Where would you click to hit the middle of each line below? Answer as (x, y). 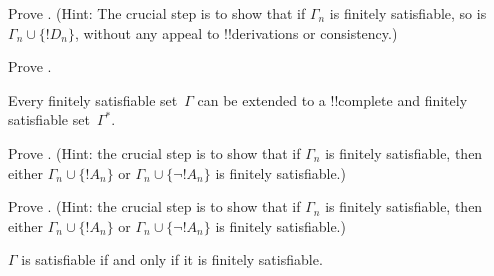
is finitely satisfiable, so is (408, 13)
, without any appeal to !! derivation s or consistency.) (236, 32)
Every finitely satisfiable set (93, 99)
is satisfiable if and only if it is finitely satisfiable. (172, 259)
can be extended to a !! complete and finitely (332, 99)
